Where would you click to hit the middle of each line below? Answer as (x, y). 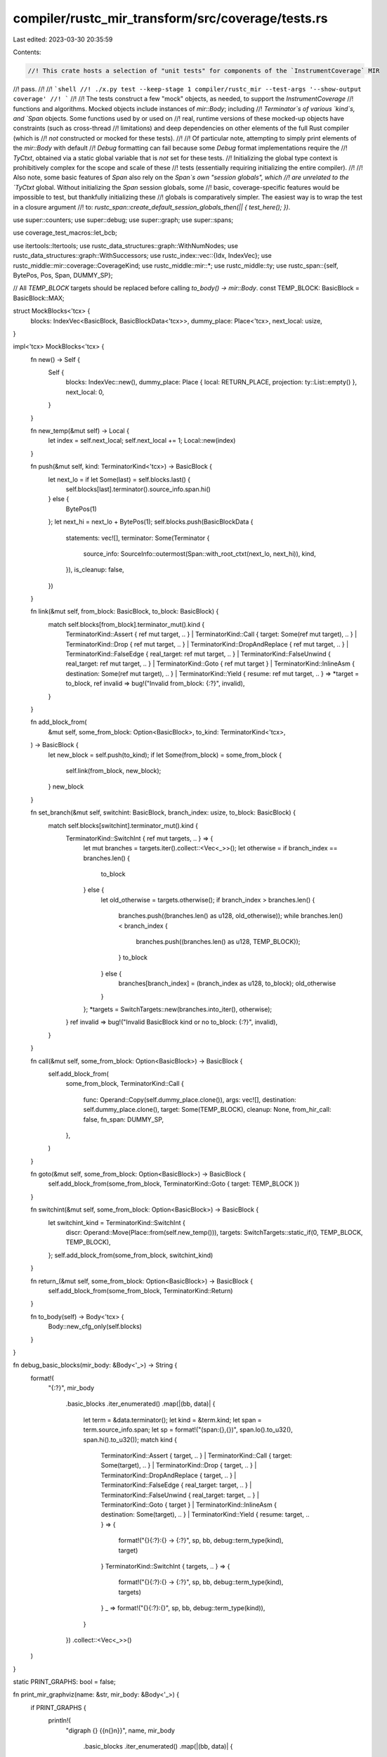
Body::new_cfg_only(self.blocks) (95, 1327)
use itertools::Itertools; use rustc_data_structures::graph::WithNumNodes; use (126, 245)
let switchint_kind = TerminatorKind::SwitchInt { (117, 1222)
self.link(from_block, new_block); (113, 770)
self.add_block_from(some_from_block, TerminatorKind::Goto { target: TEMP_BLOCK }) (174, 1184)
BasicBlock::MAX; (39, 298)
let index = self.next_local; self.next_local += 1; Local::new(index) (142, 441)
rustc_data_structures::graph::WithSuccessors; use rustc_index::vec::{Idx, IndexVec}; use (142, 256)
